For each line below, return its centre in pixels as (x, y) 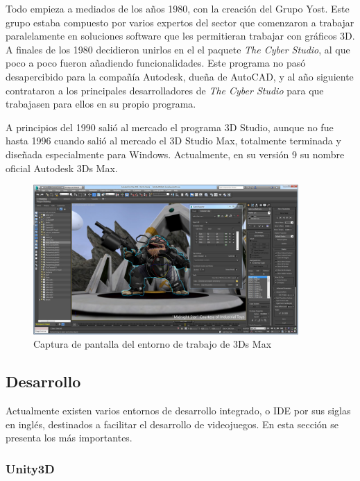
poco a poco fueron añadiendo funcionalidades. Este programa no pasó (156, 63)
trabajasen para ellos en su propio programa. (101, 104)
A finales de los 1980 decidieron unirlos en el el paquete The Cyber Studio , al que (178, 49)
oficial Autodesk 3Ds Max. (62, 168)
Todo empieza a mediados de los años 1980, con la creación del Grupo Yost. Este (178, 8)
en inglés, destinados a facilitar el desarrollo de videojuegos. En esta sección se (172, 424)
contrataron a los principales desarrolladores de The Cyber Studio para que (165, 90)
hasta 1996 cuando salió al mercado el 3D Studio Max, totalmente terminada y (173, 141)
